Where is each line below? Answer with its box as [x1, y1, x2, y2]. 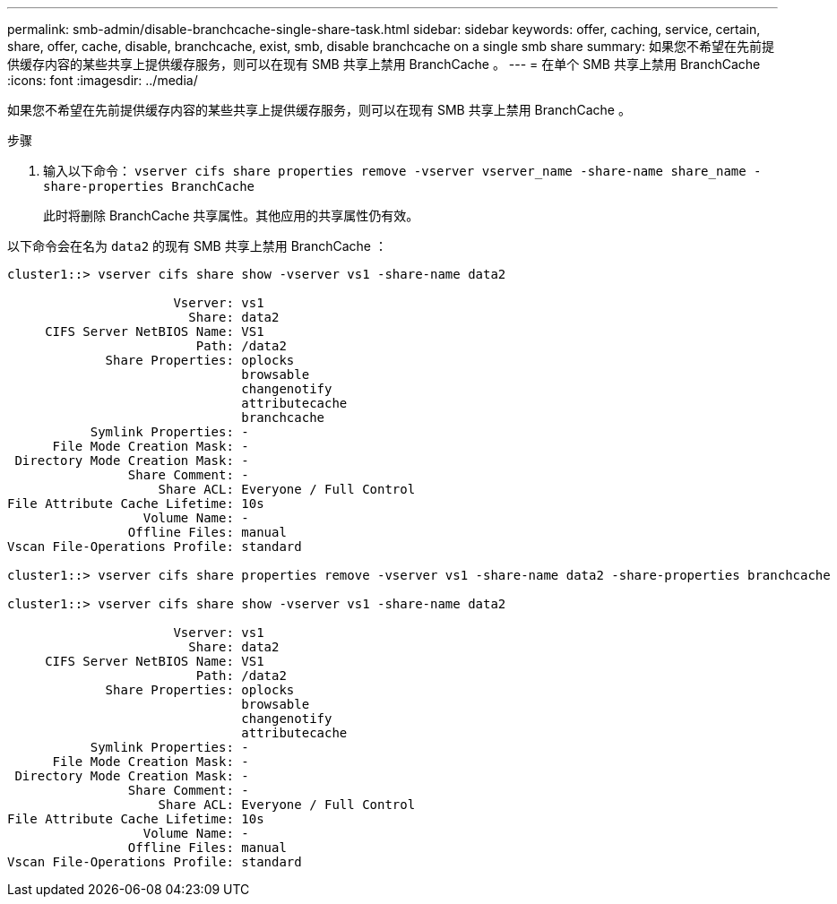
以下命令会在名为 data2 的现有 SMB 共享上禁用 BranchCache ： [7, 238, 387, 254]
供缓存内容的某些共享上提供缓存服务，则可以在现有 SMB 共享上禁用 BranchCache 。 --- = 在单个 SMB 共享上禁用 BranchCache [7, 56, 761, 72]
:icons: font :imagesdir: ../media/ [7, 73, 198, 88]
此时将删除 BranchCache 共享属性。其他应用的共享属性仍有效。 [43, 208, 419, 223]
